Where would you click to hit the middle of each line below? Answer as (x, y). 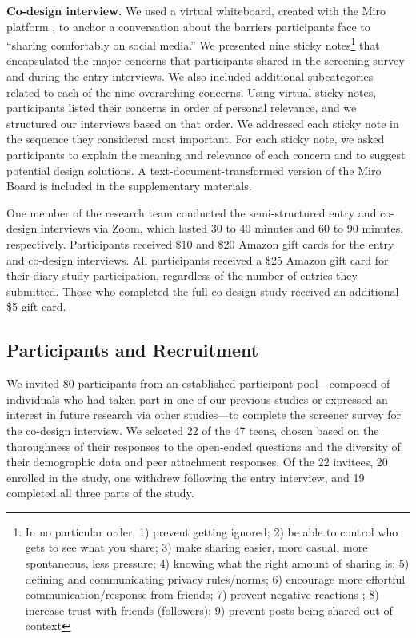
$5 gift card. (36, 307)
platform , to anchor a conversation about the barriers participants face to (188, 26)
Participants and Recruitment (133, 350)
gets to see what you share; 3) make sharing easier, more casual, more (196, 547)
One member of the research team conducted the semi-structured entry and (192, 212)
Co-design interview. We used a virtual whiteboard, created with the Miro (196, 10)
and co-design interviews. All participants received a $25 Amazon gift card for (198, 259)
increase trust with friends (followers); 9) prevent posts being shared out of (209, 610)
